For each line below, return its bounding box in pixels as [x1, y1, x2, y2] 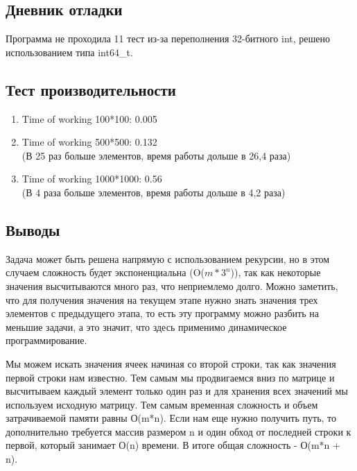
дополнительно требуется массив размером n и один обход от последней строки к [6, 424, 351, 438]
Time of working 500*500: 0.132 [21, 135, 157, 149]
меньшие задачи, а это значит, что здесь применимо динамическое [6, 319, 287, 334]
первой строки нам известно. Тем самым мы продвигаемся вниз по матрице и [6, 370, 335, 384]
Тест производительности [6, 78, 176, 100]
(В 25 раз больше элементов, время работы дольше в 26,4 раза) [21, 148, 291, 162]
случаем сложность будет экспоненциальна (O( [6, 265, 204, 280]
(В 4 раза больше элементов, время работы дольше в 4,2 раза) [21, 185, 286, 199]
